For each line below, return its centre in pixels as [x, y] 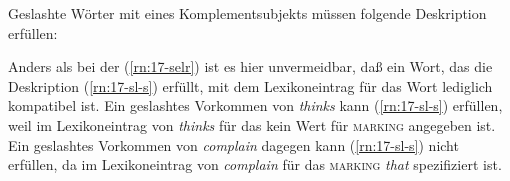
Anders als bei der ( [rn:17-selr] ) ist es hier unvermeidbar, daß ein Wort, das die [250, 66]
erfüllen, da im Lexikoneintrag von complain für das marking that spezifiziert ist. [255, 164]
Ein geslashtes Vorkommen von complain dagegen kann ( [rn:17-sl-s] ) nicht [233, 144]
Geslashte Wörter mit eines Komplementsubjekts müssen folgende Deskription [247, 13]
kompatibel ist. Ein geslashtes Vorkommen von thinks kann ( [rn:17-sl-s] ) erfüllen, [255, 105]
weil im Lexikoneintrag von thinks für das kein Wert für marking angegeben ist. [252, 124]
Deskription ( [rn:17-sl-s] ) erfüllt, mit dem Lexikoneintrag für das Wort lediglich [250, 85]
